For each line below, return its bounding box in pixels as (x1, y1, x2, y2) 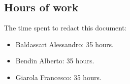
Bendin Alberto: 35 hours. (15, 56, 95, 66)
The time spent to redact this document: (4, 23, 127, 33)
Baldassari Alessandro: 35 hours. (15, 39, 114, 49)
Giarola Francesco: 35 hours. (15, 72, 101, 82)
